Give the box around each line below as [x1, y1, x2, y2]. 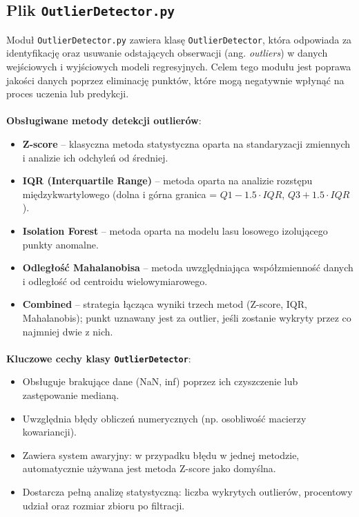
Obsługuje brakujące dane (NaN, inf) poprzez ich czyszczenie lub [22, 374, 298, 389]
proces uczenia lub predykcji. [6, 86, 129, 101]
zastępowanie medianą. [22, 387, 119, 402]
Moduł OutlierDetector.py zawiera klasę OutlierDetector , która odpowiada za [6, 32, 352, 46]
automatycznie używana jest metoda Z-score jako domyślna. [22, 461, 276, 476]
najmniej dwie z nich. [22, 324, 113, 338]
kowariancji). [22, 425, 77, 439]
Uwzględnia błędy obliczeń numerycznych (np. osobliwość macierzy [22, 411, 307, 425]
